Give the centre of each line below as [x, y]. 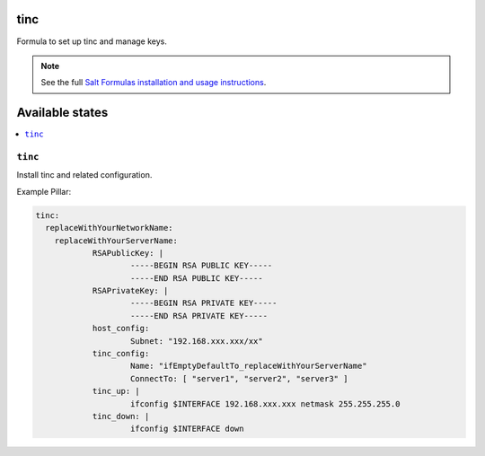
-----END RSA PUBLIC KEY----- [197, 278]
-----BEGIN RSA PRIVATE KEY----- [204, 303]
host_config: [121, 329]
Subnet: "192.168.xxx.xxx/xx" [197, 341]
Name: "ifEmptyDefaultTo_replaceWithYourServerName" [249, 366]
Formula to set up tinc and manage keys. [92, 41]
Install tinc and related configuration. [84, 175]
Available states [62, 113]
